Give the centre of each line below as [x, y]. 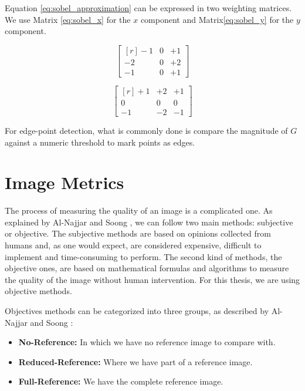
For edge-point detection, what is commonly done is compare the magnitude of [146, 130]
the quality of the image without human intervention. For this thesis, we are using [152, 279]
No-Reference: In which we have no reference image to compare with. [147, 342]
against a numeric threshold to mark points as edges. [100, 142]
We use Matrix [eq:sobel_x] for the [68, 19]
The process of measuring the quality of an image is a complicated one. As [139, 210]
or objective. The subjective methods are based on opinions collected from [138, 233]
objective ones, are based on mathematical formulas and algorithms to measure [147, 268]
